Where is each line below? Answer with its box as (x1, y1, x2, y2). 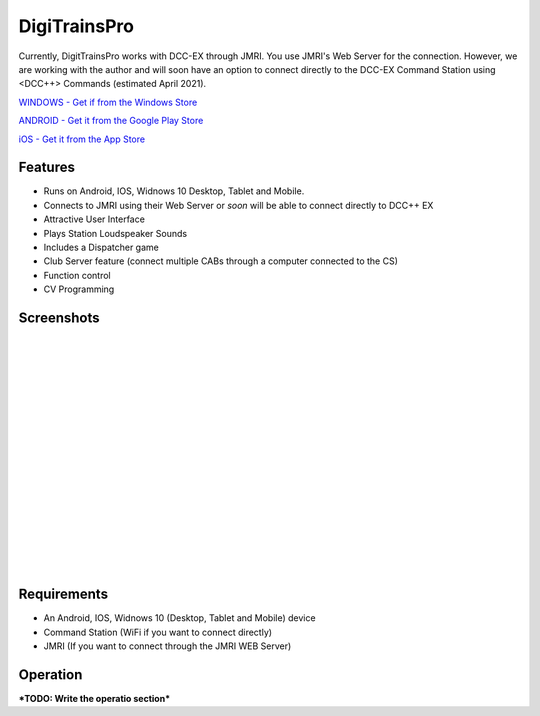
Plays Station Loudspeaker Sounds (43, 227, 188, 239)
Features (18, 159, 75, 176)
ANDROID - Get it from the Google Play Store (18, 115, 204, 127)
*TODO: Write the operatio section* (18, 692, 170, 704)
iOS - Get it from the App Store (18, 133, 145, 145)
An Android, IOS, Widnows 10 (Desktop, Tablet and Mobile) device (43, 612, 316, 624)
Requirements (18, 586, 109, 603)
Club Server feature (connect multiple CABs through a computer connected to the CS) (43, 255, 399, 267)
